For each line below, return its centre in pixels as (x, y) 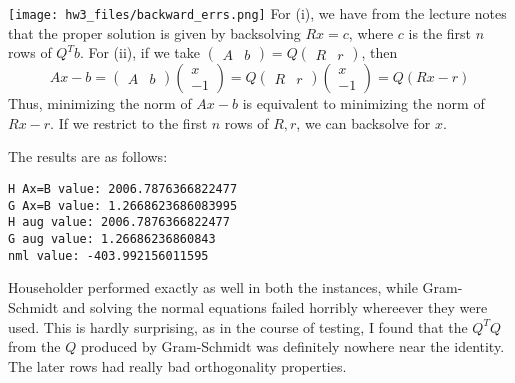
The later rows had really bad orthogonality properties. (177, 365)
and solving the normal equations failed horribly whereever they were (275, 306)
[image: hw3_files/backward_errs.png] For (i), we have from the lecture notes (257, 13)
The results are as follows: (88, 156)
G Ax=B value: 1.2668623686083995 (123, 205)
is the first (439, 32)
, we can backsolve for (363, 122)
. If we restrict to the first (129, 122)
